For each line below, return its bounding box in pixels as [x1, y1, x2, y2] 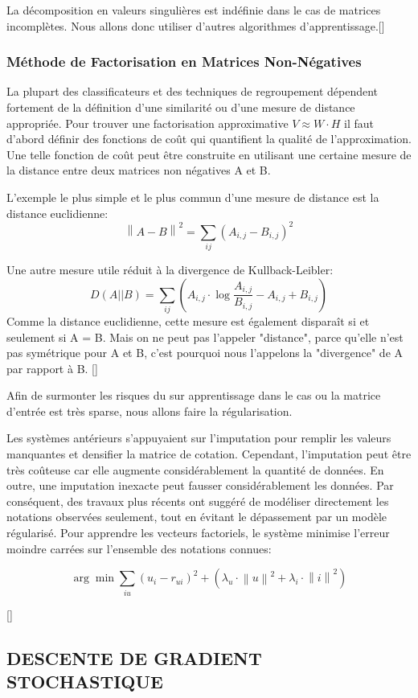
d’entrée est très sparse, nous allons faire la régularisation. [6, 402, 293, 419]
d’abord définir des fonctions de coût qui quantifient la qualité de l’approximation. [6, 130, 412, 147]
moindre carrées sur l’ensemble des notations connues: [6, 540, 272, 556]
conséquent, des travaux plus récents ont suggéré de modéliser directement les [6, 492, 389, 509]
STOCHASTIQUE [6, 668, 163, 693]
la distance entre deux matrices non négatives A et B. [6, 162, 271, 179]
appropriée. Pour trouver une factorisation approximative [6, 114, 289, 131]
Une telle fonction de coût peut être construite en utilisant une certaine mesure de [6, 146, 412, 162]
